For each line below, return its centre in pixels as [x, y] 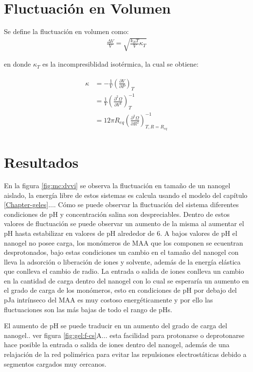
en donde [18, 64]
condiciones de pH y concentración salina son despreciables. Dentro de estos [117, 214]
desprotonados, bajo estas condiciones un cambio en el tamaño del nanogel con [121, 252]
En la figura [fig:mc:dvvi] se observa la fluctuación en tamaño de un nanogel [117, 185]
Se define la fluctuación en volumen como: [66, 31]
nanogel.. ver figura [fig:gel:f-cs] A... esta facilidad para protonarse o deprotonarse [124, 335]
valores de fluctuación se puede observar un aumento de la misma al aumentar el [124, 223]
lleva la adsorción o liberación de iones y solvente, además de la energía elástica [122, 261]
